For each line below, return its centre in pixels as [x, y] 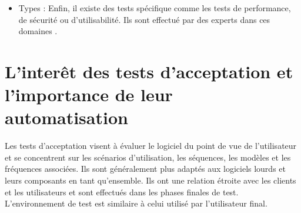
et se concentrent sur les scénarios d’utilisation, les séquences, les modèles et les [148, 157]
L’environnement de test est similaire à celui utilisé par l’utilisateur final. [136, 203]
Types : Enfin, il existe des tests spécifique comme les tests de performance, [155, 8]
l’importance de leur [89, 94]
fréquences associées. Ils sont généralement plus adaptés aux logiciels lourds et [145, 169]
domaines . [38, 31]
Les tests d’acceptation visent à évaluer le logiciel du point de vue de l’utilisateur [151, 146]
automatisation [66, 117]
